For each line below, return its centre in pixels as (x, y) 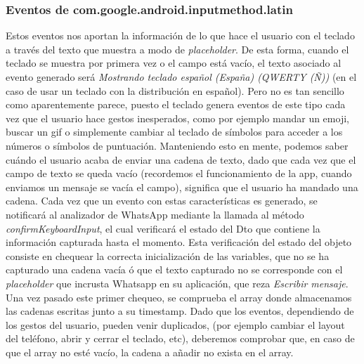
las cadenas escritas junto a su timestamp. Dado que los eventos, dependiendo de (180, 311)
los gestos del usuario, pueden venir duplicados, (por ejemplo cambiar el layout (175, 324)
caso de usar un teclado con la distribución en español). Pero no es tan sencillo (175, 90)
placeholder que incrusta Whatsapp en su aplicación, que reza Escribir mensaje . (177, 283)
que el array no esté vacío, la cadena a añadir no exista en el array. (150, 352)
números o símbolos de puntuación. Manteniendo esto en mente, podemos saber (177, 145)
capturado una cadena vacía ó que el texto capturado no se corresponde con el (174, 269)
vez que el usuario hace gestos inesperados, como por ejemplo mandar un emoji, (177, 118)
